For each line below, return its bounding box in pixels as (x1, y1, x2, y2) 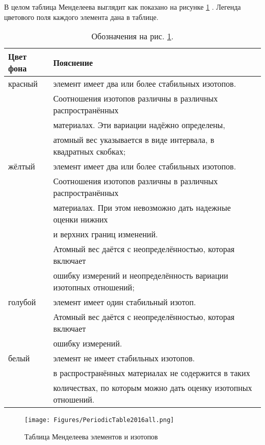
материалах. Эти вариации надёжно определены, (53, 119, 225, 131)
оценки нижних (53, 213, 108, 226)
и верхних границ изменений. (53, 228, 158, 240)
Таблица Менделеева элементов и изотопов (24, 431, 158, 441)
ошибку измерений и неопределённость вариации (53, 269, 228, 282)
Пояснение (53, 56, 93, 68)
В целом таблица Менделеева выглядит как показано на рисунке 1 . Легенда (4, 2, 241, 12)
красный (8, 78, 38, 90)
